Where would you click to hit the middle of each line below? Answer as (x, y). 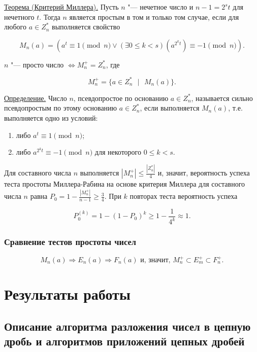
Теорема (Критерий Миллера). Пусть (61, 7)
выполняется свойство (86, 27)
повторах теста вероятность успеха (184, 196)
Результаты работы (67, 294)
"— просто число (37, 64)
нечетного (19, 16)
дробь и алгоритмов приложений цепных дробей (124, 341)
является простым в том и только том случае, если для (154, 16)
